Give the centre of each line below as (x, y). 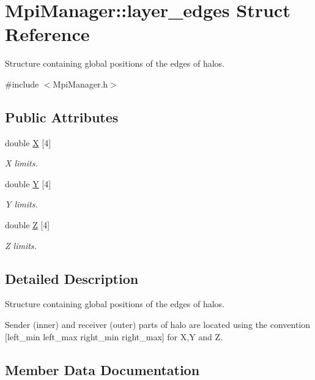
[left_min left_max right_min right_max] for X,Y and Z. (114, 336)
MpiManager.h (80, 84)
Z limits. (21, 245)
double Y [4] (28, 183)
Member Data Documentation (102, 369)
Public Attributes (62, 117)
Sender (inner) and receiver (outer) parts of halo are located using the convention (157, 325)
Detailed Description (72, 278)
